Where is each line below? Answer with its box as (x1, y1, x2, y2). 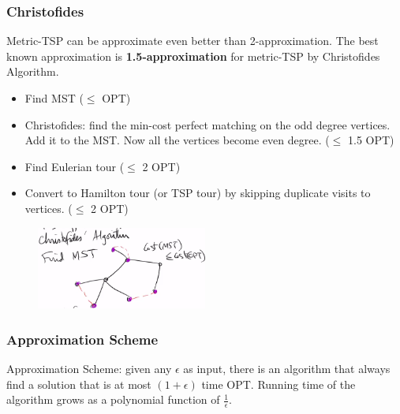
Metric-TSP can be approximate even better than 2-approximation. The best (6, 32, 379, 49)
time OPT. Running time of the (201, 375, 356, 392)
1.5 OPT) (347, 132, 394, 148)
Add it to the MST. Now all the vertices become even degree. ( (24, 132, 330, 148)
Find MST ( (24, 90, 84, 106)
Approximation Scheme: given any (6, 360, 172, 377)
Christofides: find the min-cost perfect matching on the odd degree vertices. (24, 116, 391, 132)
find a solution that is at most (6, 375, 151, 392)
